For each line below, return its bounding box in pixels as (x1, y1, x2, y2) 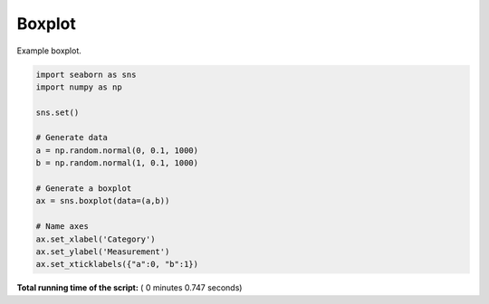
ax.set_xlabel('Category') (35, 233, 156, 244)
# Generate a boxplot (35, 184, 132, 194)
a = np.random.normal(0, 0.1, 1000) (35, 145, 199, 156)
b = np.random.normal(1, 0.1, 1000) (35, 158, 199, 168)
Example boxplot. (16, 45, 81, 56)
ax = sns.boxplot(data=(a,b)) (35, 195, 170, 206)
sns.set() (35, 107, 80, 118)
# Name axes (35, 222, 90, 232)
